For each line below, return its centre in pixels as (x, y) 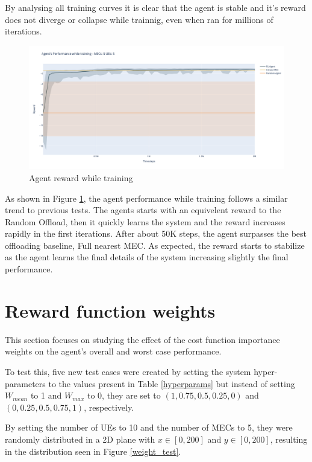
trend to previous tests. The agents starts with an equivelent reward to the (143, 210)
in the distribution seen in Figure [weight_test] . (93, 451)
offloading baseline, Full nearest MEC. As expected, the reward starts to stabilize (155, 245)
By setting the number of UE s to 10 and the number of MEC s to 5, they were (149, 427)
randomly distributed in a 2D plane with (80, 439)
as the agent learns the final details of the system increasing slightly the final (147, 257)
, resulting (289, 439)
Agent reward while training (81, 177)
